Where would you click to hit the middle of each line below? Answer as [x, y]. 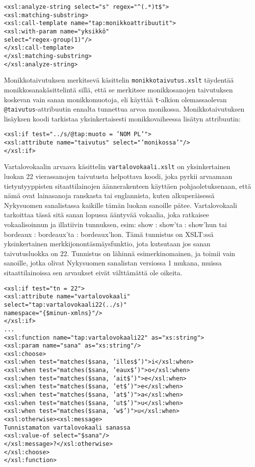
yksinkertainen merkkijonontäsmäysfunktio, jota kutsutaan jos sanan [107, 244]
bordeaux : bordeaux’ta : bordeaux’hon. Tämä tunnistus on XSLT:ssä [109, 234]
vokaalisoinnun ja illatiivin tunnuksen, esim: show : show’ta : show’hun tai [115, 224]
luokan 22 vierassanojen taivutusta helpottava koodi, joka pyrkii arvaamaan [118, 176]
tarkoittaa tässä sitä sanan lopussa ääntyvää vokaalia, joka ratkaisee [107, 215]
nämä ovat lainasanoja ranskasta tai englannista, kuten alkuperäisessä [109, 195]
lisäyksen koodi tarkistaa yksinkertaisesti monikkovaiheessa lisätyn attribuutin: [122, 118]
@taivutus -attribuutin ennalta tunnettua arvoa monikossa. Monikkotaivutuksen [124, 109]
